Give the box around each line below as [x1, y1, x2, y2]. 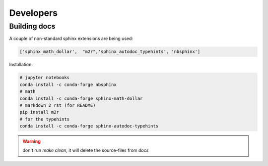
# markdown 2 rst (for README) [19, 102, 96, 108]
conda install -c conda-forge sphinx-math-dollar [19, 95, 143, 101]
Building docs [9, 22, 56, 31]
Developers [9, 7, 58, 18]
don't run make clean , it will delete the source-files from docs [22, 147, 149, 153]
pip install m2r [19, 109, 60, 115]
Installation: [9, 62, 33, 68]
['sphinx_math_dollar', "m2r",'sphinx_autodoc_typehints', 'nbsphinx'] [19, 49, 201, 54]
